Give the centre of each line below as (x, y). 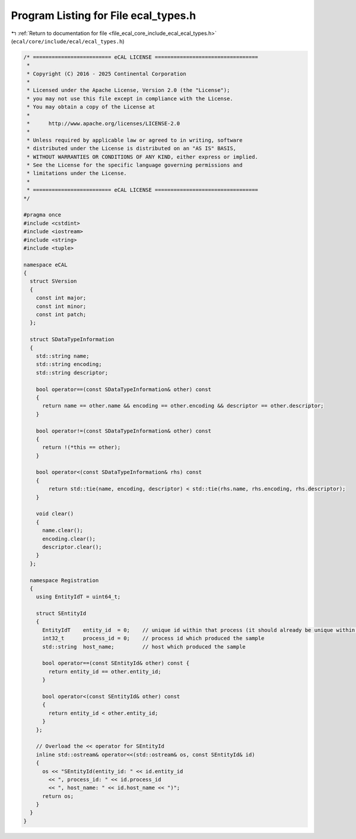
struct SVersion (53, 281)
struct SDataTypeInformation (72, 339)
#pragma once (42, 215)
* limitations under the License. (77, 173)
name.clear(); (63, 530)
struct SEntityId (61, 614)
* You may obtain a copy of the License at (91, 107)
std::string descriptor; (72, 373)
